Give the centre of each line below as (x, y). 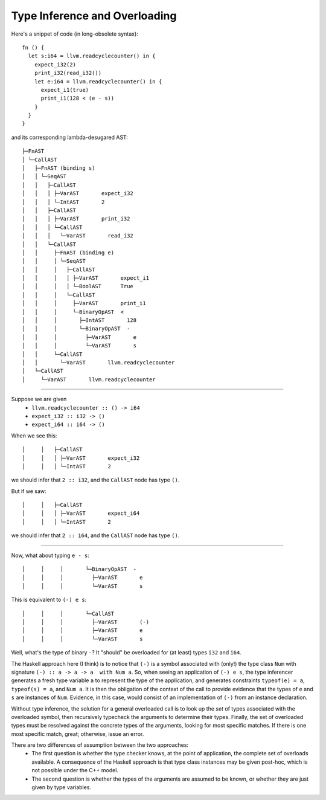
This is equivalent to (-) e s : (49, 600)
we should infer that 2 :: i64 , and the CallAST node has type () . (95, 535)
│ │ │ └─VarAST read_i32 (78, 236)
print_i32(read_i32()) (68, 73)
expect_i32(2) (55, 64)
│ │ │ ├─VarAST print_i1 (84, 303)
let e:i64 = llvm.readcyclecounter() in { (98, 81)
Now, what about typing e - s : (50, 555)
